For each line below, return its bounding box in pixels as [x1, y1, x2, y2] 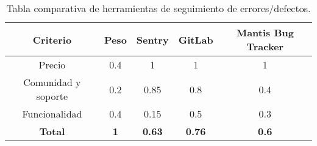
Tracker [246, 39, 284, 53]
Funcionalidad [22, 107, 82, 121]
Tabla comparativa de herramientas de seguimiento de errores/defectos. [6, 1, 311, 15]
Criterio [32, 32, 72, 47]
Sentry [136, 32, 169, 47]
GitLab [178, 32, 213, 47]
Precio [38, 58, 66, 71]
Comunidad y [23, 75, 81, 89]
